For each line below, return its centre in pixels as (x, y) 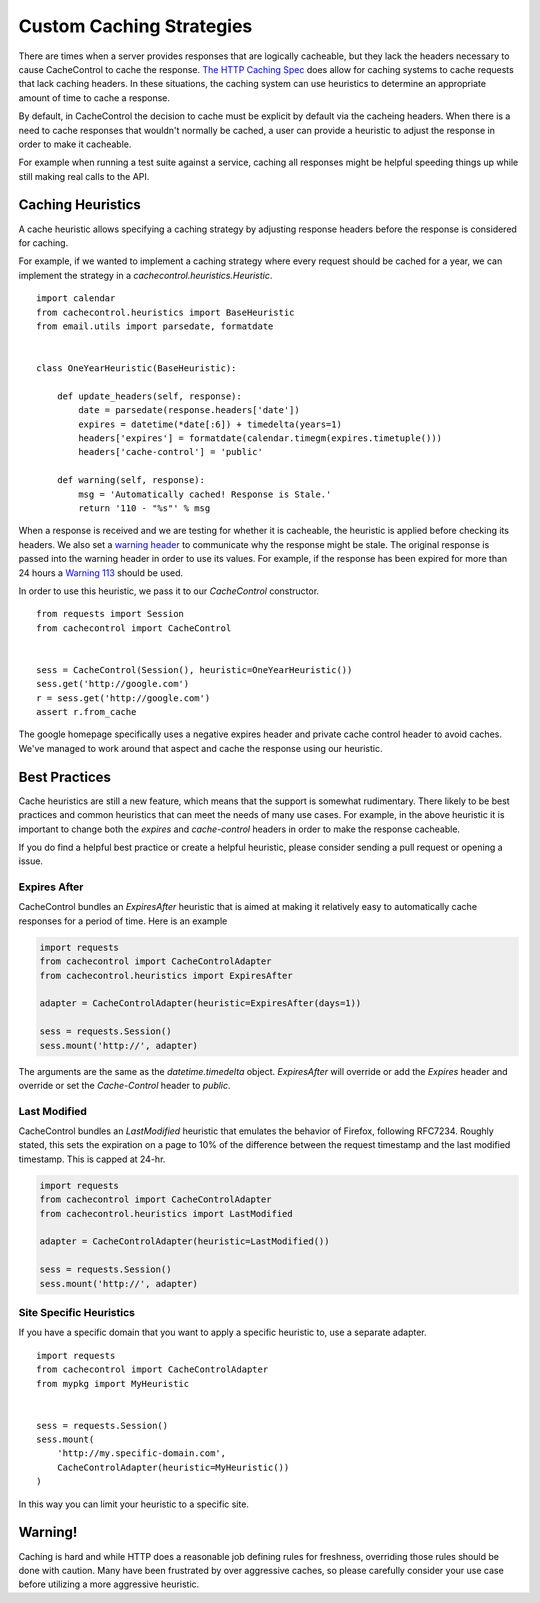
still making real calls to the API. (84, 176)
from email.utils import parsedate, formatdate (155, 326)
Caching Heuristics (80, 205)
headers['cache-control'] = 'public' (171, 452)
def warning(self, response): (130, 480)
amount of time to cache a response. (94, 97)
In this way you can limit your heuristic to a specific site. (134, 1504)
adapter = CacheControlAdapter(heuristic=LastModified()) (184, 1241)
